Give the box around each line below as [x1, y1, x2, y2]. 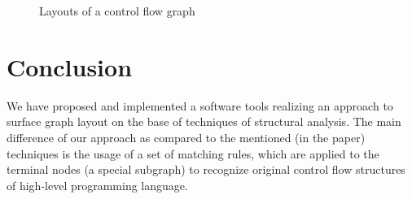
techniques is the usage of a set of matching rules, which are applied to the [7, 145, 379, 162]
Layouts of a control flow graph [39, 2, 195, 19]
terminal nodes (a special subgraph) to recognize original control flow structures [7, 161, 405, 178]
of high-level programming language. [7, 176, 188, 193]
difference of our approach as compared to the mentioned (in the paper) [7, 128, 366, 145]
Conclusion [7, 50, 133, 83]
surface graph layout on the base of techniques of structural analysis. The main [7, 113, 401, 130]
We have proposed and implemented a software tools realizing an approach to [7, 97, 393, 114]
